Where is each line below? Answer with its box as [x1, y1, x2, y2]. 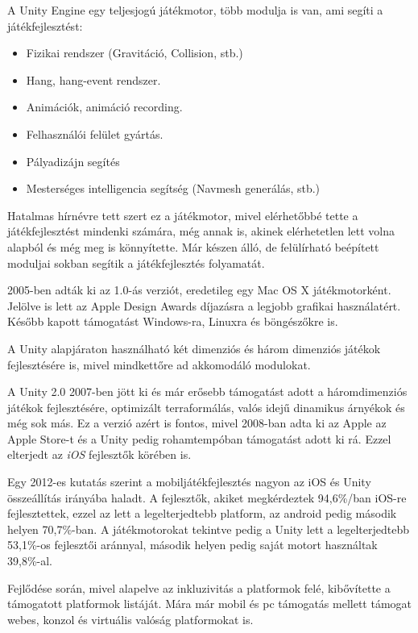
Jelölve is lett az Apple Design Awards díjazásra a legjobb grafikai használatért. [7, 297, 401, 314]
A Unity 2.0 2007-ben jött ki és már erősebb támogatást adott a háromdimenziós [7, 383, 408, 400]
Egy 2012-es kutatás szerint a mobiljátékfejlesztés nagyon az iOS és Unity [7, 473, 371, 490]
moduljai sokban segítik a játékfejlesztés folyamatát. [7, 254, 265, 271]
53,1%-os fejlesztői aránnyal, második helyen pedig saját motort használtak [7, 536, 378, 553]
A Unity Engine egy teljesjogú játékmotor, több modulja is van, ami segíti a [7, 2, 383, 18]
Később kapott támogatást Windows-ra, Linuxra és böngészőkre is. [7, 313, 338, 330]
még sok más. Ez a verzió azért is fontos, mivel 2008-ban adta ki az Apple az [7, 414, 387, 431]
